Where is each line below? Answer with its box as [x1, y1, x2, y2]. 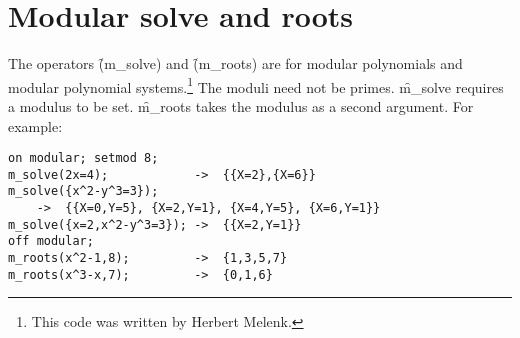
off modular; [8, 234, 94, 249]
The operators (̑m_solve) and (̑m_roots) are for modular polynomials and [8, 53, 463, 74]
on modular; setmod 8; [8, 151, 159, 166]
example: [8, 115, 63, 136]
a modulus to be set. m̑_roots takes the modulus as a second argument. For [8, 95, 474, 116]
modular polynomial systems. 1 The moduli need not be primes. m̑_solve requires [8, 73, 504, 97]
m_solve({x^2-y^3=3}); [8, 184, 159, 199]
